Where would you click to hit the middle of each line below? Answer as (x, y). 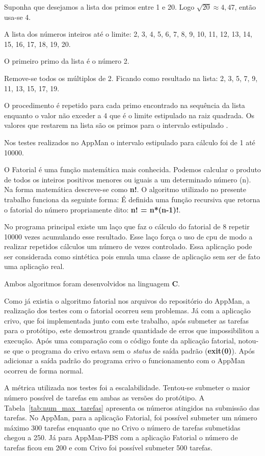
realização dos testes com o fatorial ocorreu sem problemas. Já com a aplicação (127, 311)
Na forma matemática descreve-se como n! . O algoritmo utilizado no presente (125, 189)
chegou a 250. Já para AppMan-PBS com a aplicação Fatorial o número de (121, 437)
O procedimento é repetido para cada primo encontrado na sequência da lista (125, 105)
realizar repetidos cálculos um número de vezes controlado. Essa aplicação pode (128, 246)
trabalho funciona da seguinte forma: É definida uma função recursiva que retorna (132, 199)
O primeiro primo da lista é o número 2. (67, 61)
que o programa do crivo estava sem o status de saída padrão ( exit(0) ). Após (134, 350)
